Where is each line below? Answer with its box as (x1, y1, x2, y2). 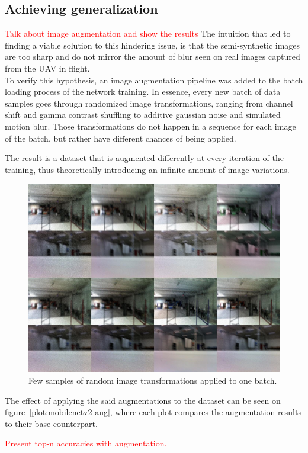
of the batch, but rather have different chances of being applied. (5, 131, 236, 144)
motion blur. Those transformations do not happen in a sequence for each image (5, 120, 296, 132)
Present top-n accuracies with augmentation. (5, 437, 167, 449)
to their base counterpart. (5, 417, 98, 429)
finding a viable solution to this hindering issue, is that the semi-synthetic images (5, 38, 300, 51)
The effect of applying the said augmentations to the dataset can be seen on (5, 394, 281, 406)
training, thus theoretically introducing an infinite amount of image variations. (5, 163, 290, 175)
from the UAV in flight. (5, 62, 90, 74)
